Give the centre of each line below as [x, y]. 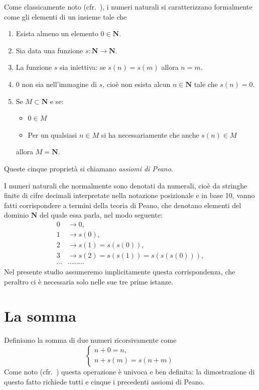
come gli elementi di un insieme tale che [66, 16]
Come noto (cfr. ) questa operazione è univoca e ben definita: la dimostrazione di [129, 371]
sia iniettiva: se [83, 67]
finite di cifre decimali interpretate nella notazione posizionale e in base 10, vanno [129, 195]
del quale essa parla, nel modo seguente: [101, 215]
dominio [17, 215]
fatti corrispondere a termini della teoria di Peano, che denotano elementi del [123, 205]
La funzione [34, 67]
